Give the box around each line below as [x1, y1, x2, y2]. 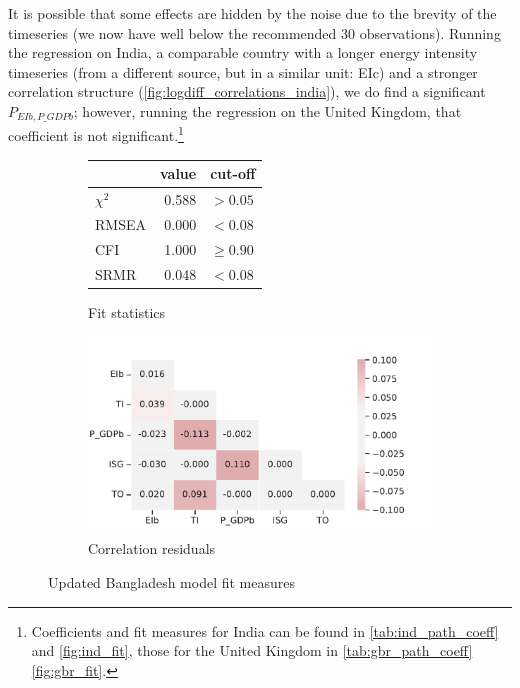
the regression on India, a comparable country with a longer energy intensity [8, 42, 478, 63]
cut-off [210, 163, 256, 184]
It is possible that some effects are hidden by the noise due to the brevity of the [8, 3, 497, 23]
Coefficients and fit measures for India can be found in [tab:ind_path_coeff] [31, 620, 499, 641]
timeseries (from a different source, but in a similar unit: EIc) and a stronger [8, 61, 478, 82]
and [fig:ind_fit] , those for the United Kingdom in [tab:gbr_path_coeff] [31, 640, 473, 661]
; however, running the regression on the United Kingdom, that [73, 100, 462, 121]
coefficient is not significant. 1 [8, 122, 184, 146]
